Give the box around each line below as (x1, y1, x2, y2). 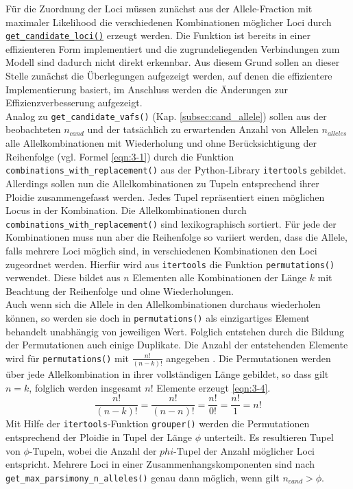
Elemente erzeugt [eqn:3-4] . (156, 380, 271, 394)
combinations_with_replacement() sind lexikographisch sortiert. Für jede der (5, 216, 337, 230)
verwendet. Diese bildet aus (5, 270, 121, 285)
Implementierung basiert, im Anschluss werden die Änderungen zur (5, 82, 288, 96)
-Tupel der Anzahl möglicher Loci (173, 443, 315, 457)
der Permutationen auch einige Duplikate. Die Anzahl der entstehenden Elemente (5, 337, 348, 352)
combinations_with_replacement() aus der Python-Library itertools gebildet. (5, 163, 346, 177)
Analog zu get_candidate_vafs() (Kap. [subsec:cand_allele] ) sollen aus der (5, 108, 327, 123)
